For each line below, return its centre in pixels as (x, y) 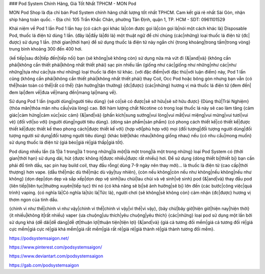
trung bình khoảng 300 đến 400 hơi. (46, 49)
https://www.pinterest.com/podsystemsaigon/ (56, 247)
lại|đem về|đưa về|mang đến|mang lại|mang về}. (68, 92)
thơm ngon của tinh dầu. (34, 199)
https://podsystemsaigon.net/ (39, 238)
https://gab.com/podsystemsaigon (44, 265)
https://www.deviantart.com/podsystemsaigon (56, 256)
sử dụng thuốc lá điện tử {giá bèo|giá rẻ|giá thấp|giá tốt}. (67, 143)
